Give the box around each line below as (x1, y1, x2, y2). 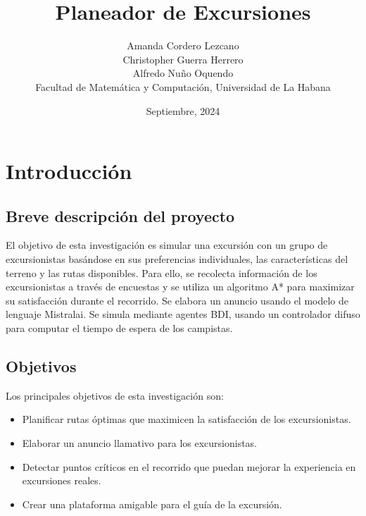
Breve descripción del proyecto (6, 204, 235, 226)
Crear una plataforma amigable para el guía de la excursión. (22, 496, 282, 511)
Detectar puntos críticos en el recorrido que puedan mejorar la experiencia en (22, 459, 356, 474)
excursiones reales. (22, 473, 101, 488)
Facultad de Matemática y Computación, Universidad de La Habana (35, 79, 331, 94)
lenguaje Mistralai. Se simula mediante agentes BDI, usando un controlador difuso (6, 307, 360, 321)
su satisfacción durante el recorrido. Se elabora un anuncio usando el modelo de (6, 293, 349, 307)
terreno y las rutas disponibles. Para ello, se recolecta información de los (6, 265, 317, 280)
